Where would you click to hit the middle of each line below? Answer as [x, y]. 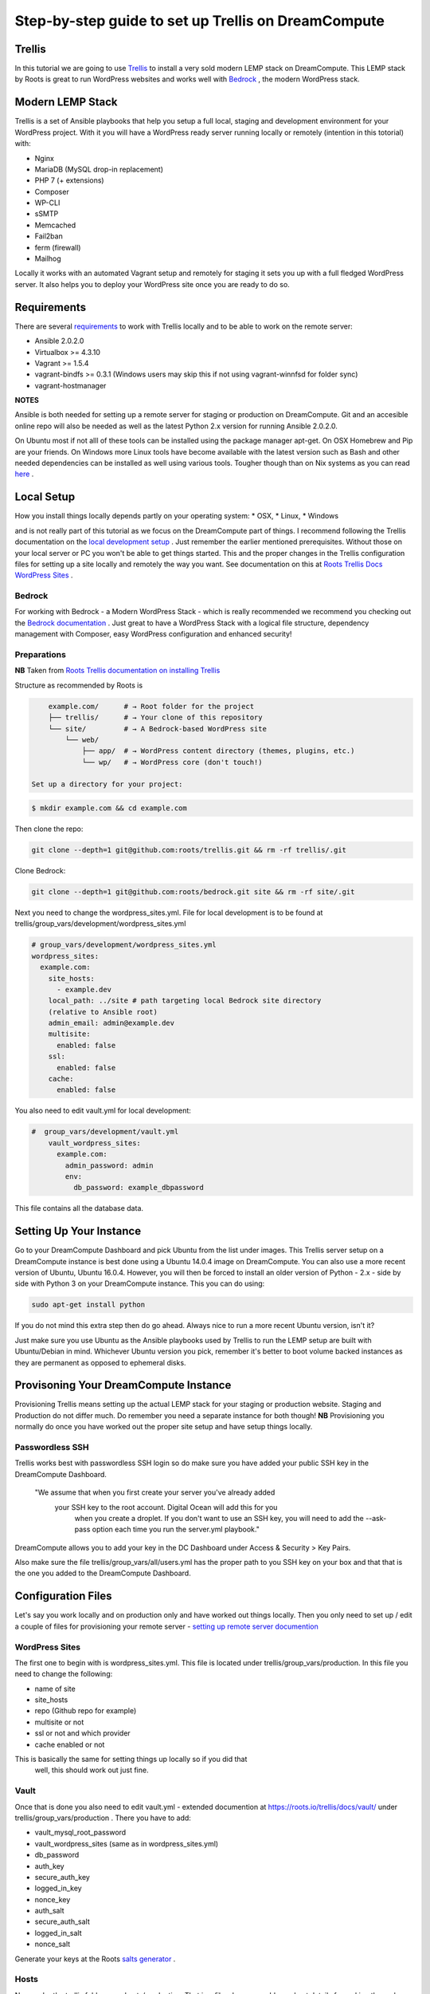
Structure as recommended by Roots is [79, 685]
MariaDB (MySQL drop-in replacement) [99, 169]
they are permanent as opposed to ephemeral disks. [100, 1362]
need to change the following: [64, 1674]
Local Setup [45, 497]
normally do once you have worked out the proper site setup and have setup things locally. [164, 1427]
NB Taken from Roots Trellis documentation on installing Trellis [117, 671]
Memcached [55, 225]
